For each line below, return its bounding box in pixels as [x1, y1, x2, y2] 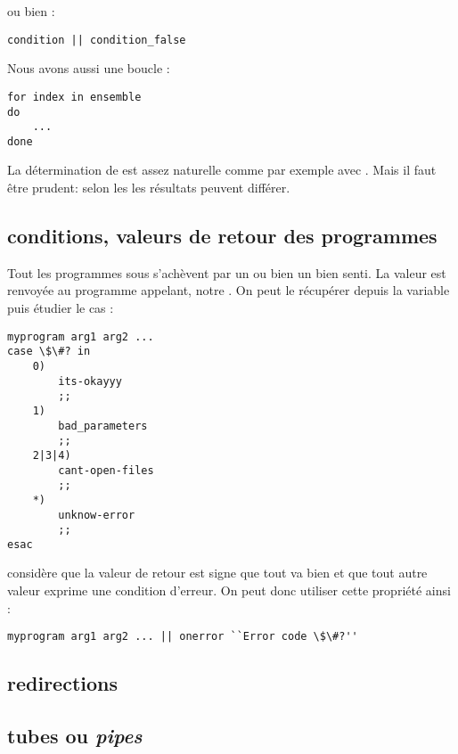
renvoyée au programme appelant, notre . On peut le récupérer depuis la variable [7, 281, 450, 299]
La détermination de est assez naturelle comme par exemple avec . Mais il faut [7, 160, 437, 179]
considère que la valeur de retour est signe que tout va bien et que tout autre [7, 563, 428, 582]
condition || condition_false [7, 33, 186, 46]
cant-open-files [58, 463, 154, 477]
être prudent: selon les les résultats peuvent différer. [7, 178, 290, 197]
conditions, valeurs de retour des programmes [7, 222, 438, 250]
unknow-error [58, 508, 135, 521]
